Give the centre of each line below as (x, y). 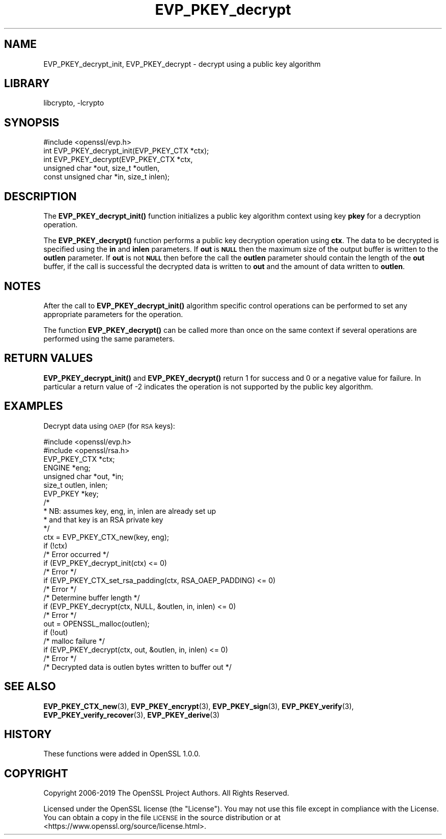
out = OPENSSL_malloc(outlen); (96, 623)
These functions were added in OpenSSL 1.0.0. (122, 754)
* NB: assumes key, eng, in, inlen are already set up (130, 511)
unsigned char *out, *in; (83, 476)
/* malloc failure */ (74, 641)
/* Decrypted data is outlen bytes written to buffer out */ (137, 667)
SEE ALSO (30, 687)
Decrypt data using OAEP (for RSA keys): (109, 426)
